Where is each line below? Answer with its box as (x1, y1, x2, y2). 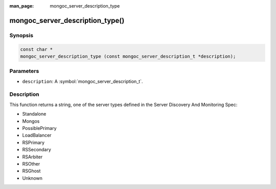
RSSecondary (22, 147, 51, 153)
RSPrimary (22, 139, 45, 145)
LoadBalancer (22, 132, 52, 139)
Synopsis (9, 32, 33, 39)
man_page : (9, 3, 34, 9)
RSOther (22, 160, 40, 167)
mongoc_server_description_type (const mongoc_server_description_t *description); (20, 53, 236, 59)
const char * (20, 46, 53, 52)
